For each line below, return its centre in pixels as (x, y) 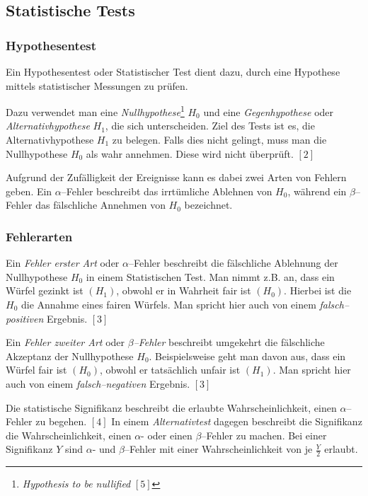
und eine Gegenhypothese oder (269, 111)
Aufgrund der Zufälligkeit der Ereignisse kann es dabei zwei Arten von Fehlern (176, 177)
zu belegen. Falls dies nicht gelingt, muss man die (219, 140)
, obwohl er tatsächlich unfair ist (170, 370)
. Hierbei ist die (318, 290)
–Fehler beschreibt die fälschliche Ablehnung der (234, 263)
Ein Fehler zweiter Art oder (65, 342)
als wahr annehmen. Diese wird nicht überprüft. (190, 153)
